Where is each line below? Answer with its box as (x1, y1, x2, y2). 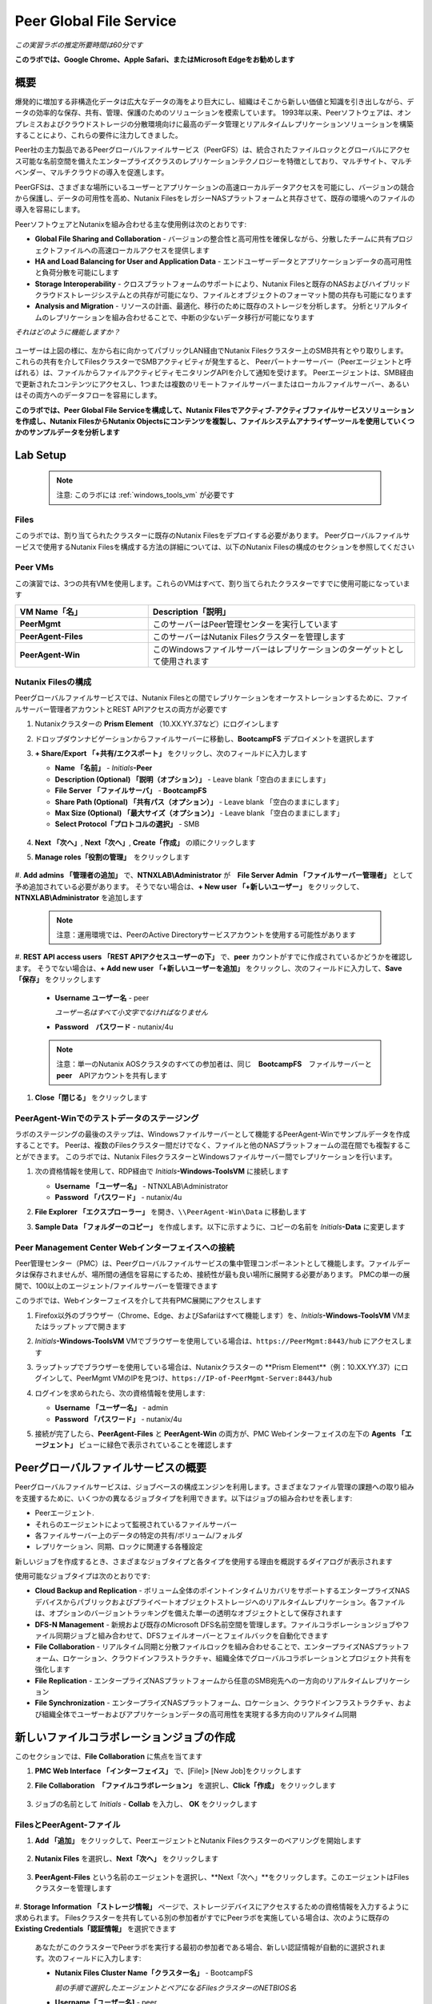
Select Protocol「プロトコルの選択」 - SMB (54, 819, 200, 829)
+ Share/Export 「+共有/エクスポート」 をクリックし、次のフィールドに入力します (34, 748, 308, 758)
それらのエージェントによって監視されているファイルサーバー (34, 1519, 238, 1529)
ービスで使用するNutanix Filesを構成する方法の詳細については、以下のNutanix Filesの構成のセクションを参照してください (14, 542, 415, 552)
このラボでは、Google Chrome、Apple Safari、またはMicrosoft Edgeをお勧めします (14, 55, 295, 64)
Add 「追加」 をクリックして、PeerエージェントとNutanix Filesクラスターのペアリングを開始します (34, 1836, 362, 1845)
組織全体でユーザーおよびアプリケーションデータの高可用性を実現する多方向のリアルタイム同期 (41, 1709, 358, 1719)
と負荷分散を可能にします (34, 268, 119, 277)
